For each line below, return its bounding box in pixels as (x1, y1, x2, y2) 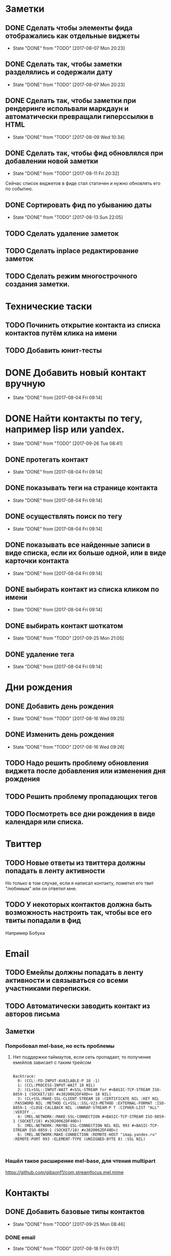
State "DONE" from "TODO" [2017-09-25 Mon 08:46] (12, 1221, 125, 1227)
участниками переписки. (5, 984, 91, 993)
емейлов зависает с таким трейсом (12, 1059, 91, 1066)
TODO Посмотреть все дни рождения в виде (5, 809, 156, 818)
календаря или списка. (5, 817, 84, 826)
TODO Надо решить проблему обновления (5, 759, 149, 768)
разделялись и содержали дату (5, 68, 113, 77)
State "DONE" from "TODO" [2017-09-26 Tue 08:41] (12, 440, 123, 446)
